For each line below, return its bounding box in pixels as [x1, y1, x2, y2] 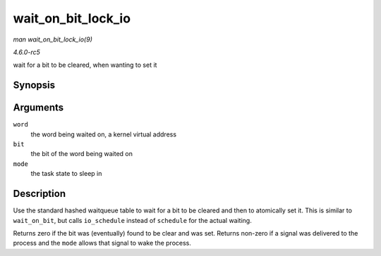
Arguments [13, 102, 64, 114]
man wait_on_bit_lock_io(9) [13, 35, 93, 44]
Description [13, 188, 66, 200]
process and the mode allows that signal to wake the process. [13, 239, 192, 248]
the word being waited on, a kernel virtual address [30, 130, 176, 139]
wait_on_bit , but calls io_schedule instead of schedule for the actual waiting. [13, 216, 252, 224]
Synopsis [13, 79, 56, 91]
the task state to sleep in [30, 169, 102, 178]
